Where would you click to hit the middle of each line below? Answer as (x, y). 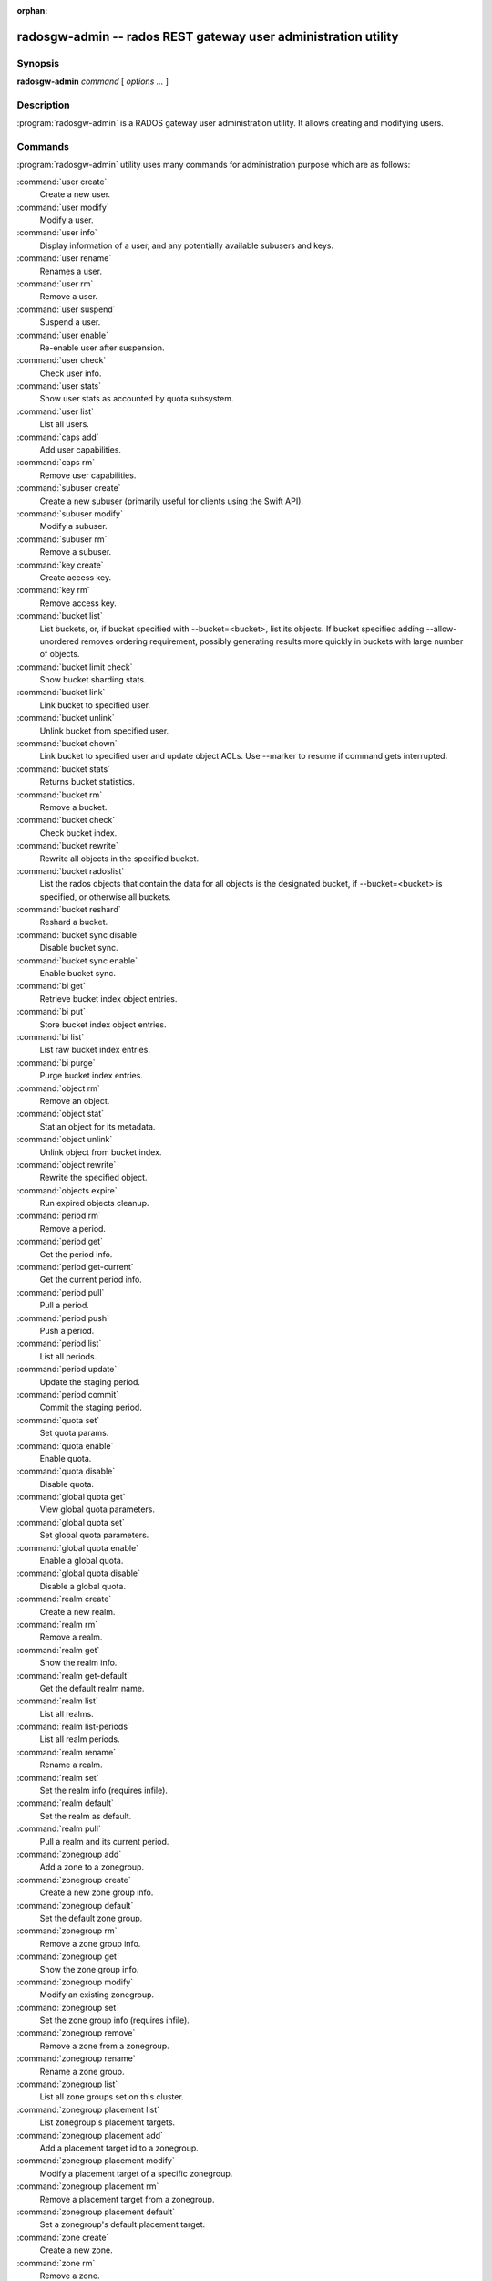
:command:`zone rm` (56, 2263)
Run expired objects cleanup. (94, 1203)
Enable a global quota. (82, 1561)
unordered (59, 641)
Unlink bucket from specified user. (104, 731)
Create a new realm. (77, 1611)
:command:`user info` (57, 233)
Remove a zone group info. (90, 1943)
